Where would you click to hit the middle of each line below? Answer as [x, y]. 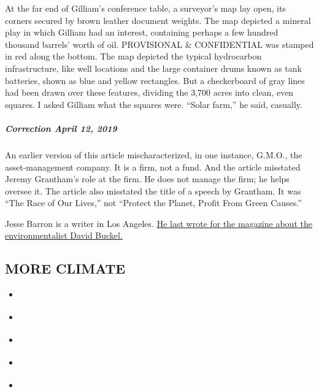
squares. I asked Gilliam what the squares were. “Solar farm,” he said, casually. [154, 104]
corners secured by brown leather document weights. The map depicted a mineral [158, 20]
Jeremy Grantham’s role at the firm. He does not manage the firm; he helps [147, 179]
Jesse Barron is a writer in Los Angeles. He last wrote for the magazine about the [159, 223]
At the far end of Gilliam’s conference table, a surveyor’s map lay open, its [145, 8]
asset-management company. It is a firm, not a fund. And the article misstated [153, 167]
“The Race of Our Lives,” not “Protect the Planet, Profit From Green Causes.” [153, 203]
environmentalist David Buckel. [64, 235]
